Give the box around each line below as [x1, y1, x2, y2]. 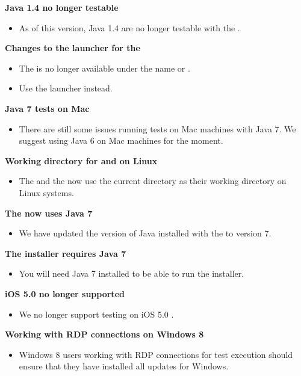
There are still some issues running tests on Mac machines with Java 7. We [19, 122, 296, 135]
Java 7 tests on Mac [5, 102, 90, 114]
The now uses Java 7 [5, 206, 93, 219]
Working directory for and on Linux [5, 154, 158, 167]
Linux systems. [19, 186, 74, 199]
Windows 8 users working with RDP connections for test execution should [19, 348, 293, 360]
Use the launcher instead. [19, 82, 113, 94]
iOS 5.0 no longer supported [5, 287, 125, 300]
